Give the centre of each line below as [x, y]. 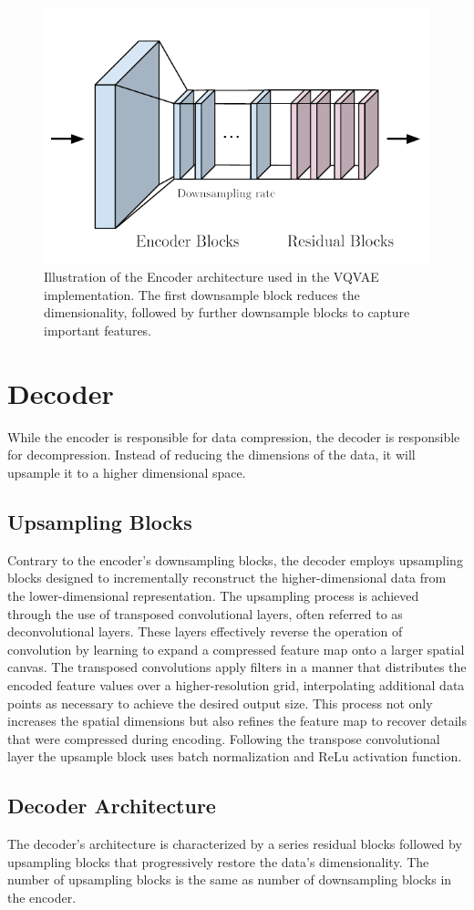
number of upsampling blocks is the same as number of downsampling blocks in [230, 879]
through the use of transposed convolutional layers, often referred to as [205, 613]
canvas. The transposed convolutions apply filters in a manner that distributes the [237, 667]
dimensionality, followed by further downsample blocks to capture [227, 312]
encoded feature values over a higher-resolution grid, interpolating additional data [236, 684]
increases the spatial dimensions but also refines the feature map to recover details [237, 721]
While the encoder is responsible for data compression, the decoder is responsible [234, 436]
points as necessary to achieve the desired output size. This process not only [220, 703]
